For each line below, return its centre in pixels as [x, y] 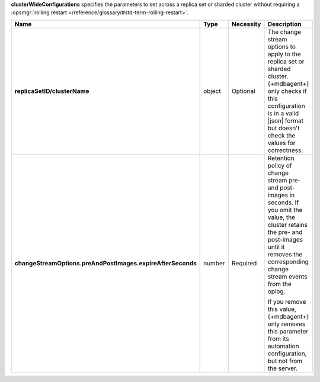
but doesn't [284, 128]
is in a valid [283, 113]
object [212, 91]
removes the [285, 254]
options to [282, 46]
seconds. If [283, 203]
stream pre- [284, 180]
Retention [281, 158]
